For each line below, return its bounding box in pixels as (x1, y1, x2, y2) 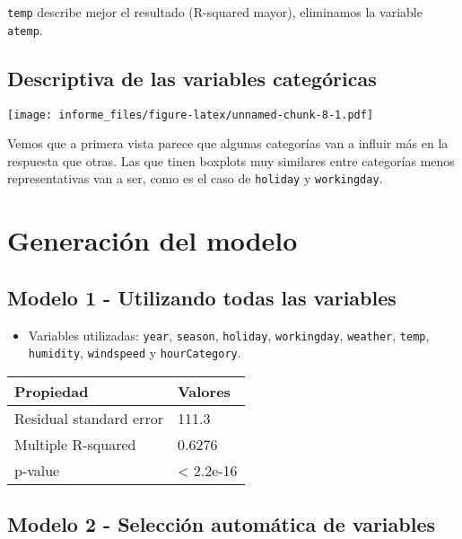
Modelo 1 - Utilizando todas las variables (7, 283, 397, 311)
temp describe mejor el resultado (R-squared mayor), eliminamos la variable (7, 3, 423, 21)
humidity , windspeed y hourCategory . (28, 343, 241, 362)
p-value (14, 459, 60, 481)
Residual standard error (14, 407, 163, 429)
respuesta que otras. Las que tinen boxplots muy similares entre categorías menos (7, 151, 455, 170)
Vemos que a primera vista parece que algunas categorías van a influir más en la (7, 134, 449, 153)
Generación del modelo (7, 222, 298, 259)
